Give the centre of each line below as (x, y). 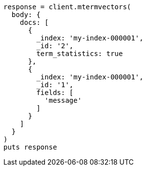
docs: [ (34, 22)
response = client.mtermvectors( (67, 7)
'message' (63, 100)
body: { (26, 15)
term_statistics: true (80, 54)
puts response (30, 147)
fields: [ (55, 93)
